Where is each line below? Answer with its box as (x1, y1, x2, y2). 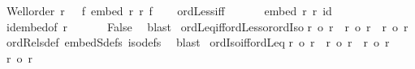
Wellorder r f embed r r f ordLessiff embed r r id (6, 2, 332, 18)
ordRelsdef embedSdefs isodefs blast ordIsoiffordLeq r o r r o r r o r (6, 34, 390, 51)
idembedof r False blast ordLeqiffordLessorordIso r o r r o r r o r (6, 18, 409, 34)
